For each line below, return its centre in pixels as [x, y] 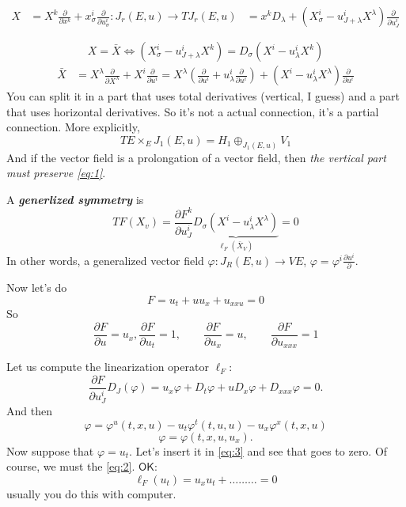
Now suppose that [50, 450]
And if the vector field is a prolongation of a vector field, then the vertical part [196, 157]
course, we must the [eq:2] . [71, 466]
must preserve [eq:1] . [56, 173]
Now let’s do [37, 288]
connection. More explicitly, [73, 127]
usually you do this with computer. [91, 494]
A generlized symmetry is [75, 199]
